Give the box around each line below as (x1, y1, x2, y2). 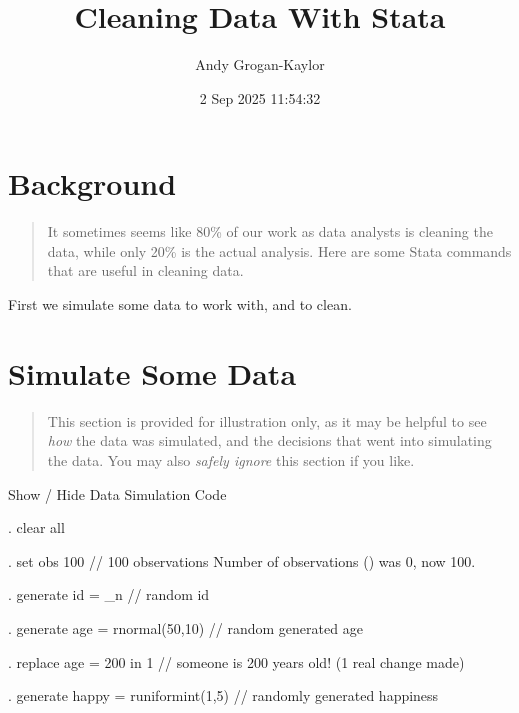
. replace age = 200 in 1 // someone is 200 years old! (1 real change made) (8, 651, 465, 672)
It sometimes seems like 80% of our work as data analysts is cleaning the (47, 221, 493, 242)
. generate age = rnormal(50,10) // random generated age (8, 617, 363, 638)
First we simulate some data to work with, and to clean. (8, 294, 352, 315)
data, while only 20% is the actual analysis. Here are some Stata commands (47, 240, 512, 261)
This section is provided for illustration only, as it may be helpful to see (47, 410, 487, 431)
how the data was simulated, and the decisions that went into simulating (47, 430, 492, 451)
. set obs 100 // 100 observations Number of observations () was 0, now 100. (8, 550, 476, 571)
